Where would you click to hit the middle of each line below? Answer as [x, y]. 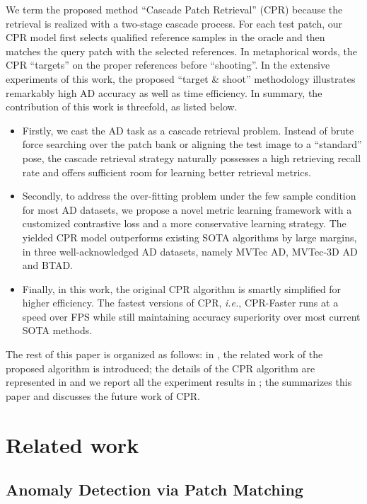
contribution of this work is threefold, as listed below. [122, 107]
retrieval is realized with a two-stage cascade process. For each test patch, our [174, 23]
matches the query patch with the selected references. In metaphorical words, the [182, 51]
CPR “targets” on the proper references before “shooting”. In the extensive [168, 65]
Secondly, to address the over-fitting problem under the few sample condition [189, 196]
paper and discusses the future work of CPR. [103, 395]
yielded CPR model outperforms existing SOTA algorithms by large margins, [190, 237]
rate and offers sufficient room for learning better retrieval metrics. [167, 172]
